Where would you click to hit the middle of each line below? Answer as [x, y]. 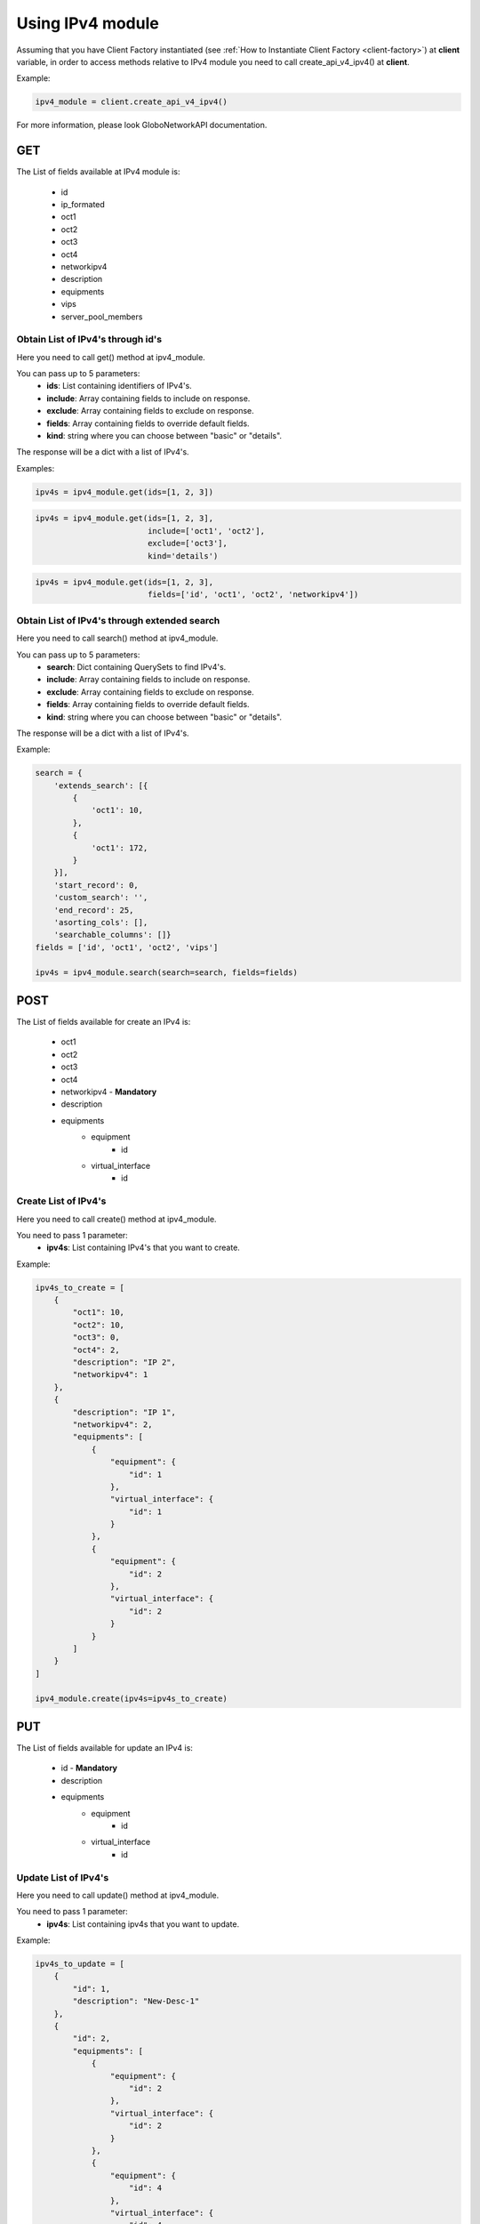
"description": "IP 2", [124, 1362]
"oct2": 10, [98, 1325]
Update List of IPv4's [63, 1877]
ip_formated [83, 204]
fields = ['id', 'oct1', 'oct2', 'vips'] [127, 947]
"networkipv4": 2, [112, 1424]
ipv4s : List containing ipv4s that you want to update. [143, 1924]
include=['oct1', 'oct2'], [206, 531]
